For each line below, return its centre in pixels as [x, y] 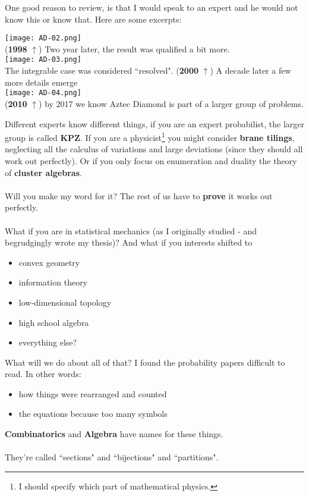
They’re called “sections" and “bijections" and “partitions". [112, 457]
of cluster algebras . [43, 172]
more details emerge [41, 82]
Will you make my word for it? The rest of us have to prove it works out [139, 195]
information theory [53, 282]
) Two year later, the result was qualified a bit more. [134, 48]
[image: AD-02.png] [43, 38]
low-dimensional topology [65, 302]
